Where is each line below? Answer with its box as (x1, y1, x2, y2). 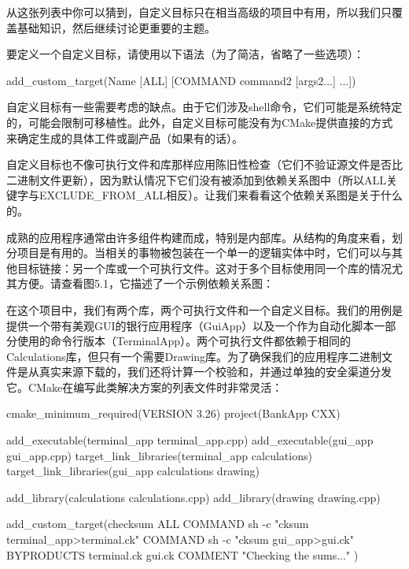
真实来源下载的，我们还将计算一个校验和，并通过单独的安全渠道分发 (39, 363, 392, 380)
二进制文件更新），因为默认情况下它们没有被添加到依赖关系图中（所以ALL (6, 171, 386, 188)
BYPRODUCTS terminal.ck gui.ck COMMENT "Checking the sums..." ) (6, 546, 359, 563)
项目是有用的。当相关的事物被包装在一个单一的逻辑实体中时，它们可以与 (17, 244, 392, 261)
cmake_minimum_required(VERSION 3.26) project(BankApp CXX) (6, 405, 341, 422)
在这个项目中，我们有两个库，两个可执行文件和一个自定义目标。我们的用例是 (6, 301, 403, 318)
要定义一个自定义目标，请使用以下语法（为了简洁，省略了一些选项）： (6, 46, 364, 62)
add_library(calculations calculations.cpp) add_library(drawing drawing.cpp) (6, 489, 381, 505)
